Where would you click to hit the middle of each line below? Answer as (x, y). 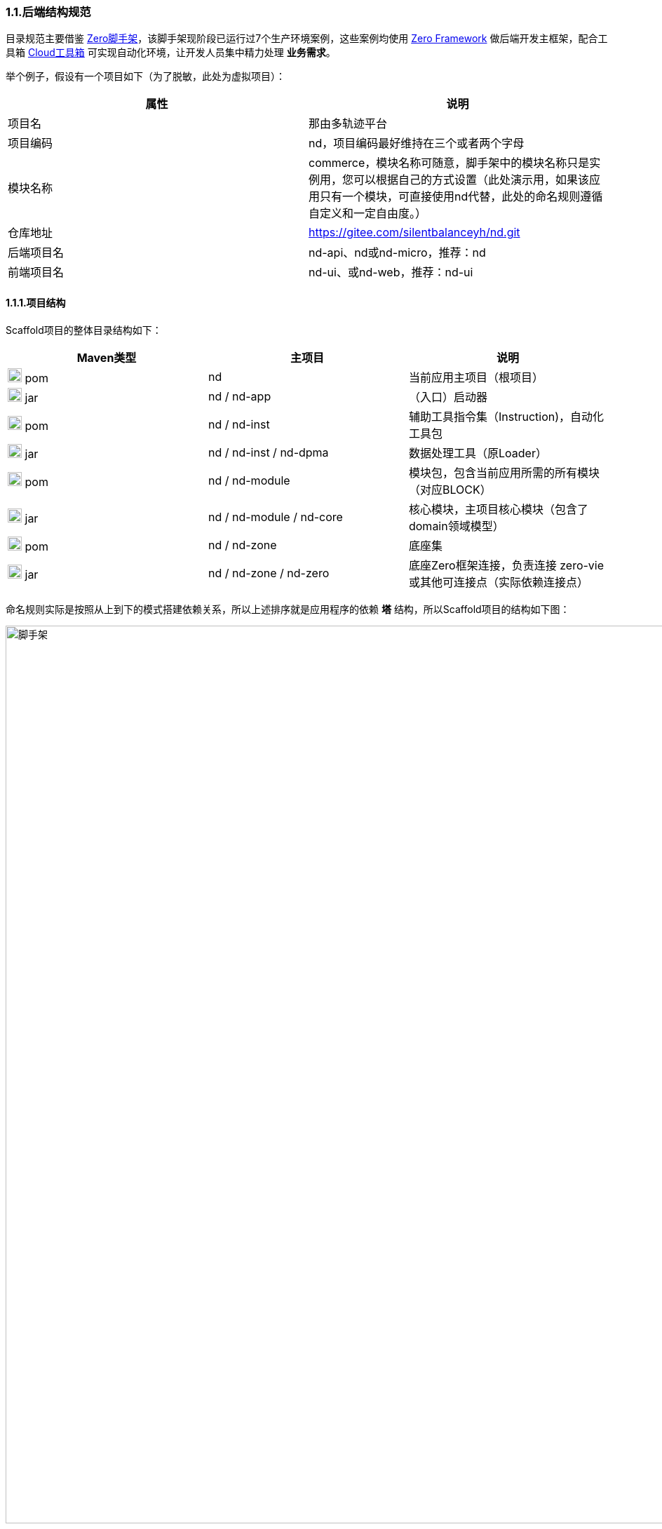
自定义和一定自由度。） (368, 214)
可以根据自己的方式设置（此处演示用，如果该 (472, 180)
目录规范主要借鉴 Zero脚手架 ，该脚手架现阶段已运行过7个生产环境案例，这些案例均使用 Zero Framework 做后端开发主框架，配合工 (307, 39)
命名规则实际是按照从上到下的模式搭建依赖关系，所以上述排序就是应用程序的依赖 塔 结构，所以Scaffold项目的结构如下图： (288, 609)
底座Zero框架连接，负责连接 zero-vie (506, 565)
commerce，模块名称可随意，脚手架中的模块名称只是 (449, 163)
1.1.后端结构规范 (48, 12)
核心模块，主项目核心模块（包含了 (498, 509)
